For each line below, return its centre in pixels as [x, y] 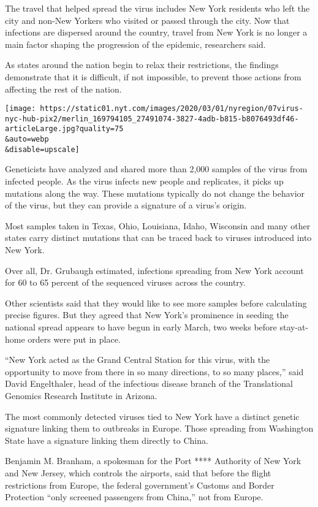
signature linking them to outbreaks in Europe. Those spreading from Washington [159, 428]
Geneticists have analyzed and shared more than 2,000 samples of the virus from [156, 169]
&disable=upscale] [42, 149]
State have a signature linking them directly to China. [107, 440]
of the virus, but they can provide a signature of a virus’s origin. [126, 205]
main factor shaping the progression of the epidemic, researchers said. [135, 44]
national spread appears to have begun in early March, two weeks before [141, 326]
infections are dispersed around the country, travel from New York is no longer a [156, 32]
